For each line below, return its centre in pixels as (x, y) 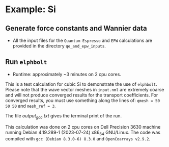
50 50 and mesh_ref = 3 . (31, 106)
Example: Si (31, 9)
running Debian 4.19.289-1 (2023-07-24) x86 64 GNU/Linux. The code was (83, 133)
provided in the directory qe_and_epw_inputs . (59, 46)
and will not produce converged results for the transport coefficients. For (82, 95)
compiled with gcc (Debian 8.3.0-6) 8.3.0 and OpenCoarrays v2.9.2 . (78, 139)
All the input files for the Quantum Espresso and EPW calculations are (82, 40)
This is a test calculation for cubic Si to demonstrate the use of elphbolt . (81, 84)
